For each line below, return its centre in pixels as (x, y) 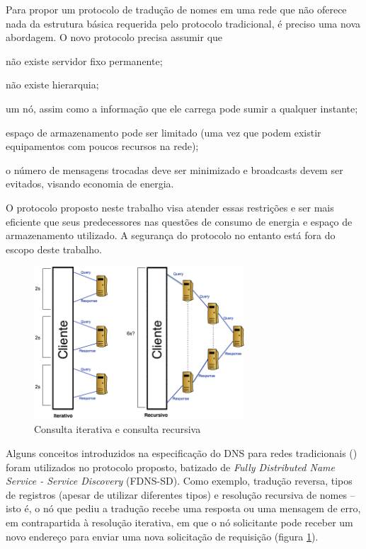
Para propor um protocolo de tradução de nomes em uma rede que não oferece (176, 9)
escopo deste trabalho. (54, 249)
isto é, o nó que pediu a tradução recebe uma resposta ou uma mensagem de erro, (183, 508)
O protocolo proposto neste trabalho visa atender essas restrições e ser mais (170, 207)
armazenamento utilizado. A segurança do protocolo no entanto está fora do (171, 235)
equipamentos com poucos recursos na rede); (102, 146)
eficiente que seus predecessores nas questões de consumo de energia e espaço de (179, 221)
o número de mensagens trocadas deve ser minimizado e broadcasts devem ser (175, 169)
